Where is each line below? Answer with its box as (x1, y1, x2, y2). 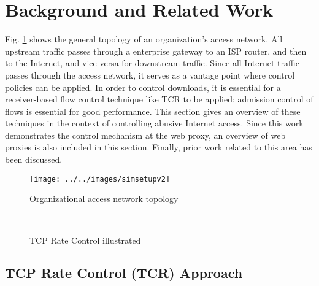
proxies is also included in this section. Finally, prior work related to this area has (5, 141, 312, 153)
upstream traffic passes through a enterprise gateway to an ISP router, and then (5, 44, 307, 57)
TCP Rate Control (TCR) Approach (5, 263, 243, 282)
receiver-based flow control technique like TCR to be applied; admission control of (5, 93, 313, 106)
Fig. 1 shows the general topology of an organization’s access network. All (5, 33, 283, 45)
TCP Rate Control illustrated (29, 233, 141, 246)
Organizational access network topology (29, 192, 179, 205)
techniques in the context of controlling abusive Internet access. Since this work (5, 117, 304, 129)
